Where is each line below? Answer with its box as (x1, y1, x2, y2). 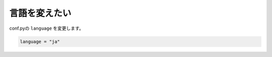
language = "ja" (20, 38, 60, 44)
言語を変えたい (9, 8, 72, 19)
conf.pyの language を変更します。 (9, 25, 84, 31)
